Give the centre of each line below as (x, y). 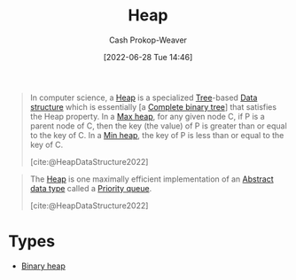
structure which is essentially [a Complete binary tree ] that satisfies (153, 106)
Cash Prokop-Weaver (148, 40)
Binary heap (43, 266)
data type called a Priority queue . (91, 188)
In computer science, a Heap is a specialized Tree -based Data (144, 97)
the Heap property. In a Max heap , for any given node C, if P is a (147, 116)
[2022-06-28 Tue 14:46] (148, 57)
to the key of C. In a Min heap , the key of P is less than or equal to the (157, 135)
